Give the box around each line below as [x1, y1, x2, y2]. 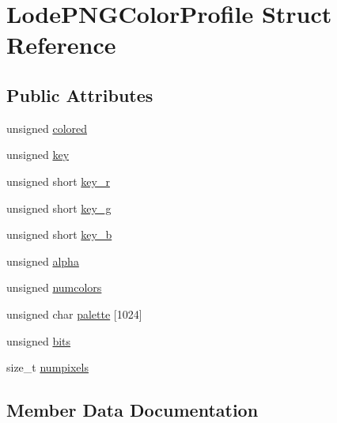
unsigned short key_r [6, 172, 110, 189]
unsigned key [6, 146, 70, 163]
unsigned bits [6, 332, 71, 349]
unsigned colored [6, 119, 88, 136]
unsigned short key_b [6, 226, 112, 243]
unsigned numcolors [6, 279, 102, 296]
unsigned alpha [6, 252, 79, 269]
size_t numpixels [6, 359, 89, 376]
